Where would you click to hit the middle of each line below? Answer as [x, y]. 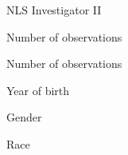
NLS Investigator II [54, 10]
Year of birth [38, 90]
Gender [24, 117]
